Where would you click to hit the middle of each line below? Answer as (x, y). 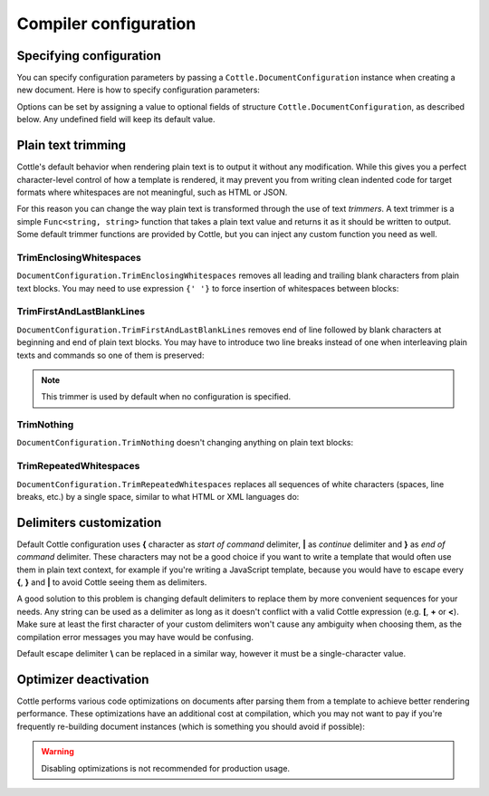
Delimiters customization (89, 522)
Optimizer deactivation (83, 679)
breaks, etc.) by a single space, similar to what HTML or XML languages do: (158, 497)
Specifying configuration (89, 56)
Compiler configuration (106, 24)
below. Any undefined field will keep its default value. (116, 120)
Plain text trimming (72, 145)
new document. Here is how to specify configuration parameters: (138, 90)
